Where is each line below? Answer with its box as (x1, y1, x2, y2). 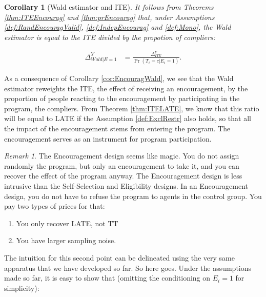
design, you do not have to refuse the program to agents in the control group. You (4, 190, 262, 201)
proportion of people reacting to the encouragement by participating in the (4, 93, 240, 104)
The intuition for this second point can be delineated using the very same (4, 252, 235, 263)
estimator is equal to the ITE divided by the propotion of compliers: (4, 31, 215, 42)
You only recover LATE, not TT (16, 217, 118, 228)
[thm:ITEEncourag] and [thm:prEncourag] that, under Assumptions (4, 11, 215, 22)
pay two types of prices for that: (4, 201, 105, 211)
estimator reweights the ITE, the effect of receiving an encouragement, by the (4, 83, 248, 93)
